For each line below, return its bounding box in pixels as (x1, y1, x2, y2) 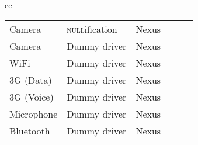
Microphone (9, 106, 58, 120)
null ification (67, 22, 117, 36)
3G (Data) (9, 72, 52, 87)
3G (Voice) (9, 89, 54, 103)
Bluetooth (9, 123, 50, 137)
